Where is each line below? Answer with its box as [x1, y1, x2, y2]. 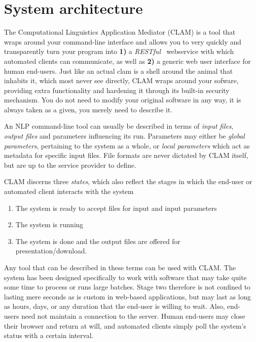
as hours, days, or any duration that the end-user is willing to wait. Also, [4, 301, 225, 311]
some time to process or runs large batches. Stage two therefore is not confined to [4, 282, 251, 292]
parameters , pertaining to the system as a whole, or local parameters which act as [4, 140, 250, 150]
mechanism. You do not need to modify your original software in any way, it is [4, 95, 241, 105]
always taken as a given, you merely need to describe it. [4, 104, 173, 114]
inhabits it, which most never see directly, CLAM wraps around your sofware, [4, 75, 239, 86]
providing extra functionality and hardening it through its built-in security [4, 85, 230, 95]
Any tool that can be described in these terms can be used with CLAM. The [4, 262, 236, 272]
